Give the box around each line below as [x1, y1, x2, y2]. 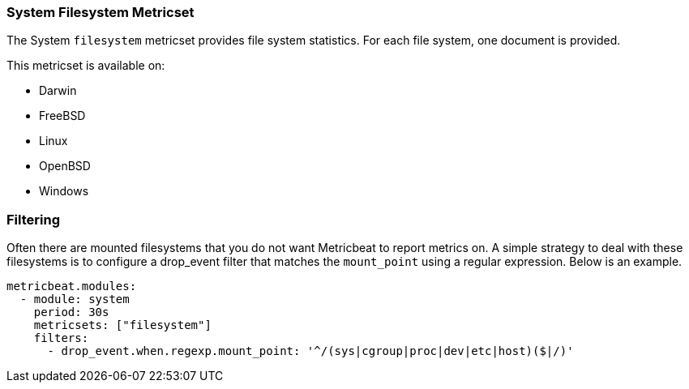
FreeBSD [39, 109, 86, 123]
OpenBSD [39, 159, 91, 173]
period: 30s [33, 306, 109, 319]
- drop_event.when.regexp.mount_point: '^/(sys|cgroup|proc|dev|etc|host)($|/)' [47, 344, 574, 358]
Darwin [39, 83, 77, 98]
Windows [39, 184, 89, 199]
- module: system [19, 293, 130, 306]
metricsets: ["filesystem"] [33, 318, 212, 332]
